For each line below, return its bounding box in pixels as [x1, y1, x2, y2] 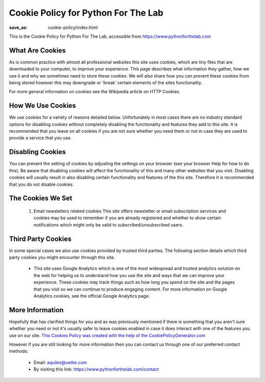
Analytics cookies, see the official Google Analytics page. [33, 293, 150, 299]
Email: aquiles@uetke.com [33, 359, 87, 365]
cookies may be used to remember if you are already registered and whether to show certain [33, 215, 221, 221]
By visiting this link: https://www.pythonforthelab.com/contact [33, 366, 159, 372]
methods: [9, 348, 28, 354]
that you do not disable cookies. [9, 181, 74, 187]
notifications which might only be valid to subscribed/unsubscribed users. [33, 222, 184, 228]
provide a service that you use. [9, 135, 72, 141]
